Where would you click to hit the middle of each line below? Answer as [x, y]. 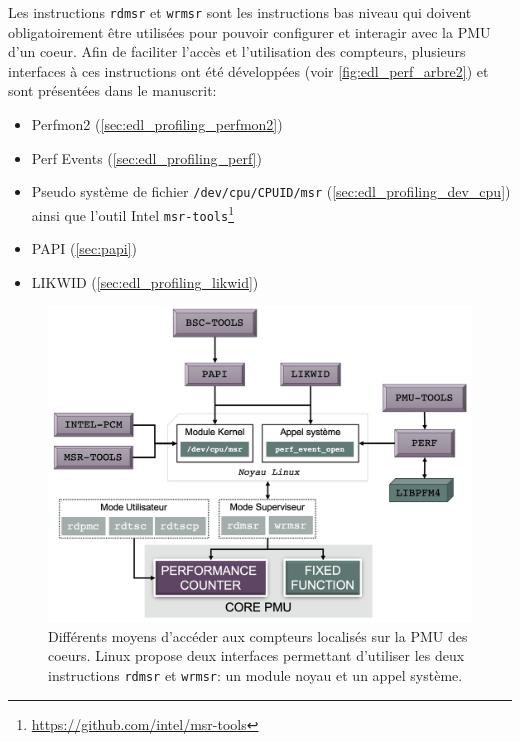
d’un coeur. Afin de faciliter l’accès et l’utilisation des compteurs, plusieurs [237, 51]
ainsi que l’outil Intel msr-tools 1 [132, 213]
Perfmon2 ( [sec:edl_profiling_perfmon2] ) [157, 124]
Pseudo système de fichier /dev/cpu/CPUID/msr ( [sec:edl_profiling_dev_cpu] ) [271, 191]
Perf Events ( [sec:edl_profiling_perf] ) [146, 157]
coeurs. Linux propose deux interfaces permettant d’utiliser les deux [256, 655]
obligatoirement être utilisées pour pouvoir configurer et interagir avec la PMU [249, 31]
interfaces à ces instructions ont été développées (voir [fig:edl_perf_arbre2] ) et [248, 70]
